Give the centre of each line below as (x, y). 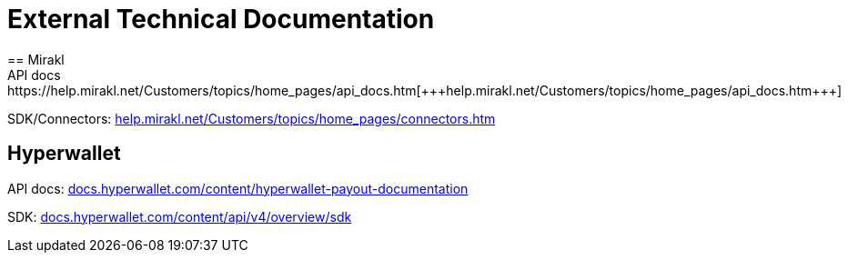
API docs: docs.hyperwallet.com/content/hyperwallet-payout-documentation (238, 188)
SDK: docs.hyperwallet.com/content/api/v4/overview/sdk (180, 216)
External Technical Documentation (221, 19)
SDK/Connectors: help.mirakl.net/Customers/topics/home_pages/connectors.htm (252, 118)
